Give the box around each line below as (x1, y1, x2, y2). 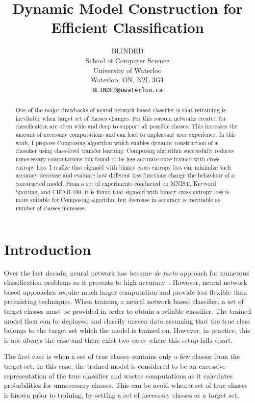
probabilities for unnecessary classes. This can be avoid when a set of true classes (4, 380, 248, 390)
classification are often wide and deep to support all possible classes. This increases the (15, 122, 238, 130)
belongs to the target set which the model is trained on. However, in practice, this (4, 325, 251, 335)
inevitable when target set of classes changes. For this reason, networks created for (15, 114, 226, 122)
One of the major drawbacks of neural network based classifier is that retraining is (15, 106, 226, 114)
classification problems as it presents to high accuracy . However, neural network (4, 277, 248, 287)
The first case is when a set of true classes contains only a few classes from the (4, 351, 240, 361)
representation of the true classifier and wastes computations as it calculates (4, 370, 233, 380)
